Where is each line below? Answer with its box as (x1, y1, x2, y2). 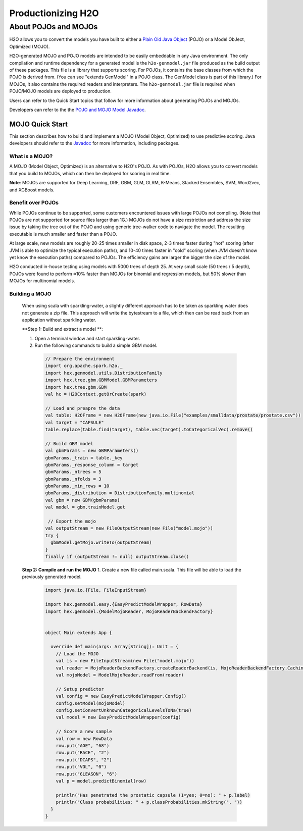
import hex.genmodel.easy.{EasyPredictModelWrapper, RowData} (45, 601, 203, 607)
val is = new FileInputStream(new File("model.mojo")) (56, 658, 194, 664)
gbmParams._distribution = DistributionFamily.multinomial (45, 490, 194, 496)
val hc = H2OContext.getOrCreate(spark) (45, 391, 146, 397)
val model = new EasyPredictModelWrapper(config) (56, 714, 181, 720)
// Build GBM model (45, 441, 93, 446)
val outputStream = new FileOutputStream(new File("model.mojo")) (45, 526, 213, 531)
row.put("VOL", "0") (56, 764, 107, 770)
